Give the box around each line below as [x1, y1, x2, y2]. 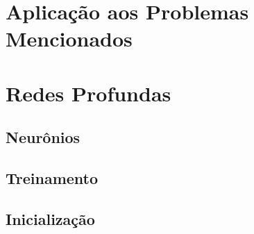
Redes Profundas [6, 78, 171, 107]
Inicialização [6, 208, 95, 229]
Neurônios [6, 126, 81, 148]
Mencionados [6, 24, 133, 53]
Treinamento [6, 167, 99, 189]
